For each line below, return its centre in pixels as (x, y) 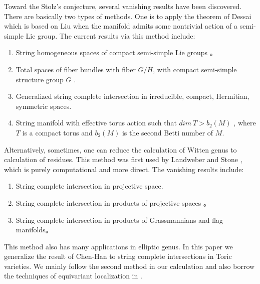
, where (245, 123)
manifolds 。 (34, 230)
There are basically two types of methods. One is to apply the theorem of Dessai (128, 16)
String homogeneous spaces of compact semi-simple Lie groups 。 (116, 52)
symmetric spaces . (44, 106)
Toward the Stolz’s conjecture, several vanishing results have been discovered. (123, 6)
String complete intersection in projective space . (89, 186)
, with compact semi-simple (195, 69)
